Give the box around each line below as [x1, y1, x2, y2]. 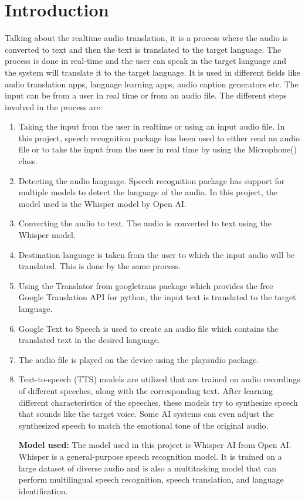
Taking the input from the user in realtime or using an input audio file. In [18, 120, 285, 133]
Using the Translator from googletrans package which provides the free [18, 279, 273, 291]
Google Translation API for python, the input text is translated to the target [18, 291, 296, 303]
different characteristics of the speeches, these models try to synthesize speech [18, 396, 298, 408]
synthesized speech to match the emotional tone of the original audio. [18, 419, 269, 431]
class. [18, 155, 38, 167]
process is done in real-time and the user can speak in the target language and [5, 55, 287, 67]
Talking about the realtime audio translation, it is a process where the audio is [5, 32, 288, 44]
